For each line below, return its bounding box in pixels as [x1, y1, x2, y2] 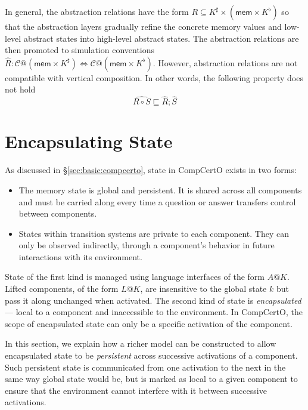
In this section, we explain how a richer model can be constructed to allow [5, 337, 276, 350]
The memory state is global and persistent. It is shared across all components [18, 183, 302, 196]
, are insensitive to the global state [140, 282, 267, 295]
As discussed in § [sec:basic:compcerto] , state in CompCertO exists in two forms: [5, 164, 297, 176]
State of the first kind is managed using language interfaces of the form [5, 270, 265, 283]
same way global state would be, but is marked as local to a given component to [5, 372, 298, 385]
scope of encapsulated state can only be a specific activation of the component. [5, 317, 293, 329]
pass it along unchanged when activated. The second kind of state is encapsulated [5, 294, 301, 306]
